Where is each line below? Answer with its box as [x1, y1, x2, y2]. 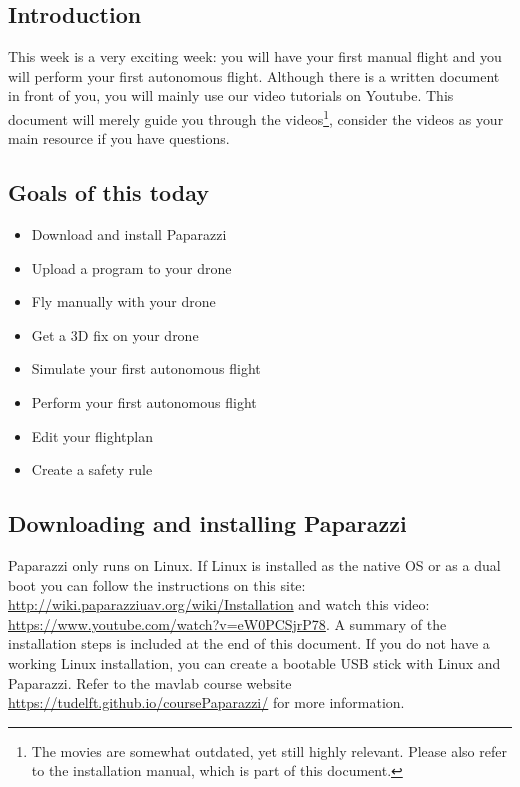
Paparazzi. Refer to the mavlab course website [8, 672, 292, 693]
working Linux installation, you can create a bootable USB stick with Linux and [8, 652, 501, 673]
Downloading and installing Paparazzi [8, 508, 407, 539]
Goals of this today [8, 177, 210, 208]
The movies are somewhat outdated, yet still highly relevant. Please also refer [31, 740, 507, 761]
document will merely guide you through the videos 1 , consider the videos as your [8, 105, 504, 129]
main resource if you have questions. [8, 128, 230, 149]
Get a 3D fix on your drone [31, 324, 199, 345]
